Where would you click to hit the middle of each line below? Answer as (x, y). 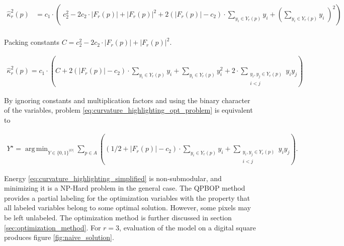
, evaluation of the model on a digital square (188, 227)
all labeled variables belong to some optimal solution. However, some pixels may (127, 208)
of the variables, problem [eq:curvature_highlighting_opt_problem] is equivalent (128, 110)
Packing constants (32, 42)
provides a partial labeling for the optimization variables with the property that (127, 197)
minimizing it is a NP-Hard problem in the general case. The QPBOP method (125, 188)
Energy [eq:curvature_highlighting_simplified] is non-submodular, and (113, 178)
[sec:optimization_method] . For (53, 227)
